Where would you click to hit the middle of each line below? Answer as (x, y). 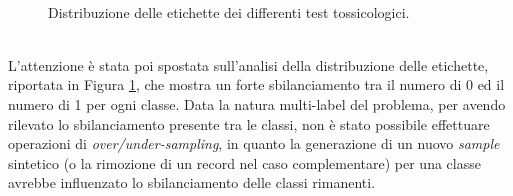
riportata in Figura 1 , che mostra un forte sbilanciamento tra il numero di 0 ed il (256, 84)
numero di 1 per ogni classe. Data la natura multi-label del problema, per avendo (257, 103)
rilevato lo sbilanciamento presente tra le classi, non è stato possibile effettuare (249, 123)
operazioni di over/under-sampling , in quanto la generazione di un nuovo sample (254, 143)
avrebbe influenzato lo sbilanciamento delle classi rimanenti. (192, 182)
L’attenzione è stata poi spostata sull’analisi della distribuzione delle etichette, (248, 64)
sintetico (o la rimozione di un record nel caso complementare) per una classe (244, 162)
